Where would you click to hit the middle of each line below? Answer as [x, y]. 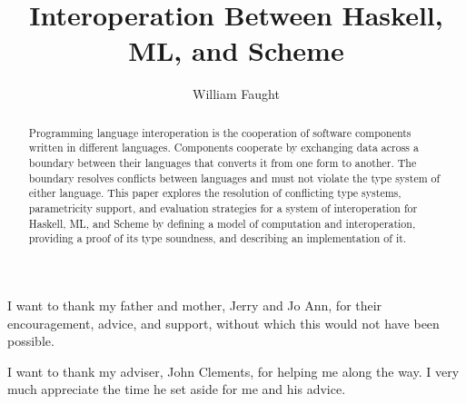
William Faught [236, 94]
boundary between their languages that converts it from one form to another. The [223, 163]
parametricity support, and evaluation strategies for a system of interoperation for [223, 207]
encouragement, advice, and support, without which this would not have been [223, 323]
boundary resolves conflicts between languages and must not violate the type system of [234, 177]
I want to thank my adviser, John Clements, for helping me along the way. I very [233, 371]
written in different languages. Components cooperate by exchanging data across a [223, 148]
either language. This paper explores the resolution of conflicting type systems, [215, 193]
